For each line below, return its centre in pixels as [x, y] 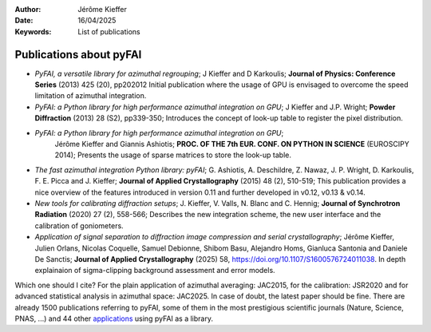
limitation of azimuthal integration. [91, 96]
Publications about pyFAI [78, 55]
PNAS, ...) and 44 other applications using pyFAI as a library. [114, 318]
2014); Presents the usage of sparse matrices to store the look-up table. [173, 155]
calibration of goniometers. [79, 225]
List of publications [109, 31]
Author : [28, 9]
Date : [24, 21]
